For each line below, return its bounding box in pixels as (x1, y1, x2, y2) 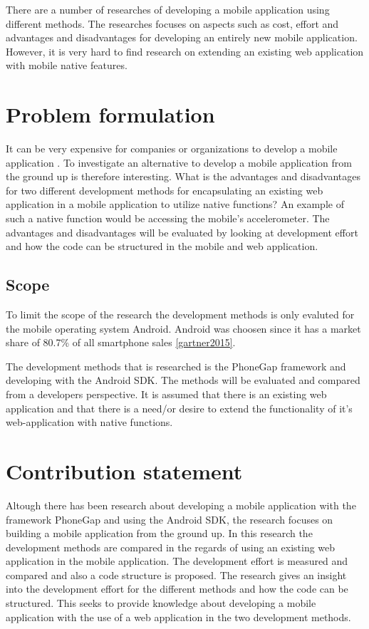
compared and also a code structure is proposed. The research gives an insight (6, 567, 347, 582)
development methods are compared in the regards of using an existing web (6, 539, 336, 554)
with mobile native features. (6, 58, 128, 73)
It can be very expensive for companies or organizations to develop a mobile (6, 141, 338, 156)
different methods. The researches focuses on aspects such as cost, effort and (6, 16, 339, 31)
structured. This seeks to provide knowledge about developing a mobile (6, 596, 316, 610)
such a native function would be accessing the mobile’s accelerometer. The (6, 211, 330, 226)
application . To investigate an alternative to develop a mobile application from (6, 155, 352, 170)
